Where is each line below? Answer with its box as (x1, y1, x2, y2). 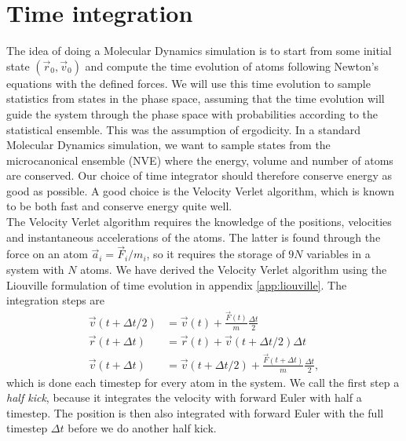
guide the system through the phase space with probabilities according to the (6, 105, 379, 122)
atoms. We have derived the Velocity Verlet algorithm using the (80, 261, 387, 278)
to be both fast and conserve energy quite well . (6, 198, 232, 214)
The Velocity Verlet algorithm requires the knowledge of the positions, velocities (6, 213, 392, 230)
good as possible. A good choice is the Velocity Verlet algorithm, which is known (6, 182, 394, 199)
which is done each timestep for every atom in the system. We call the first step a (6, 374, 400, 390)
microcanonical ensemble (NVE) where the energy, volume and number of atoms (6, 151, 393, 168)
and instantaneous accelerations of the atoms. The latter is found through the (6, 228, 381, 245)
